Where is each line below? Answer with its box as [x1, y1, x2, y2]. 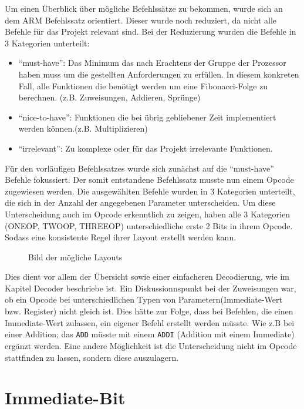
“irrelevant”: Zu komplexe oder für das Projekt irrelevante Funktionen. [18, 142, 273, 154]
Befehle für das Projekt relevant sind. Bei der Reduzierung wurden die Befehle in [5, 25, 296, 38]
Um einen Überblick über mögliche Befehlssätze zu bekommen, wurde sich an [5, 2, 283, 14]
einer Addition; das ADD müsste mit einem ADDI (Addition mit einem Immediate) [5, 328, 295, 340]
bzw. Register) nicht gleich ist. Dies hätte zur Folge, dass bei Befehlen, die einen [5, 305, 293, 317]
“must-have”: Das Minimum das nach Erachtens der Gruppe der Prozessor [18, 56, 286, 69]
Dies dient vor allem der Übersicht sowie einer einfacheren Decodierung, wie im [5, 270, 289, 283]
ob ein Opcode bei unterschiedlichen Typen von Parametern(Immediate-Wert [5, 293, 282, 306]
